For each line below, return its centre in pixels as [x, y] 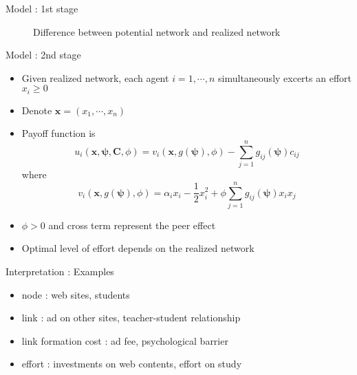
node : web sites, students [76, 294]
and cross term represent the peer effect [132, 225]
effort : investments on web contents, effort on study [132, 364]
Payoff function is [58, 133]
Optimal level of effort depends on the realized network [138, 248]
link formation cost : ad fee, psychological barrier [125, 340]
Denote [37, 110]
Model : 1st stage [42, 8]
